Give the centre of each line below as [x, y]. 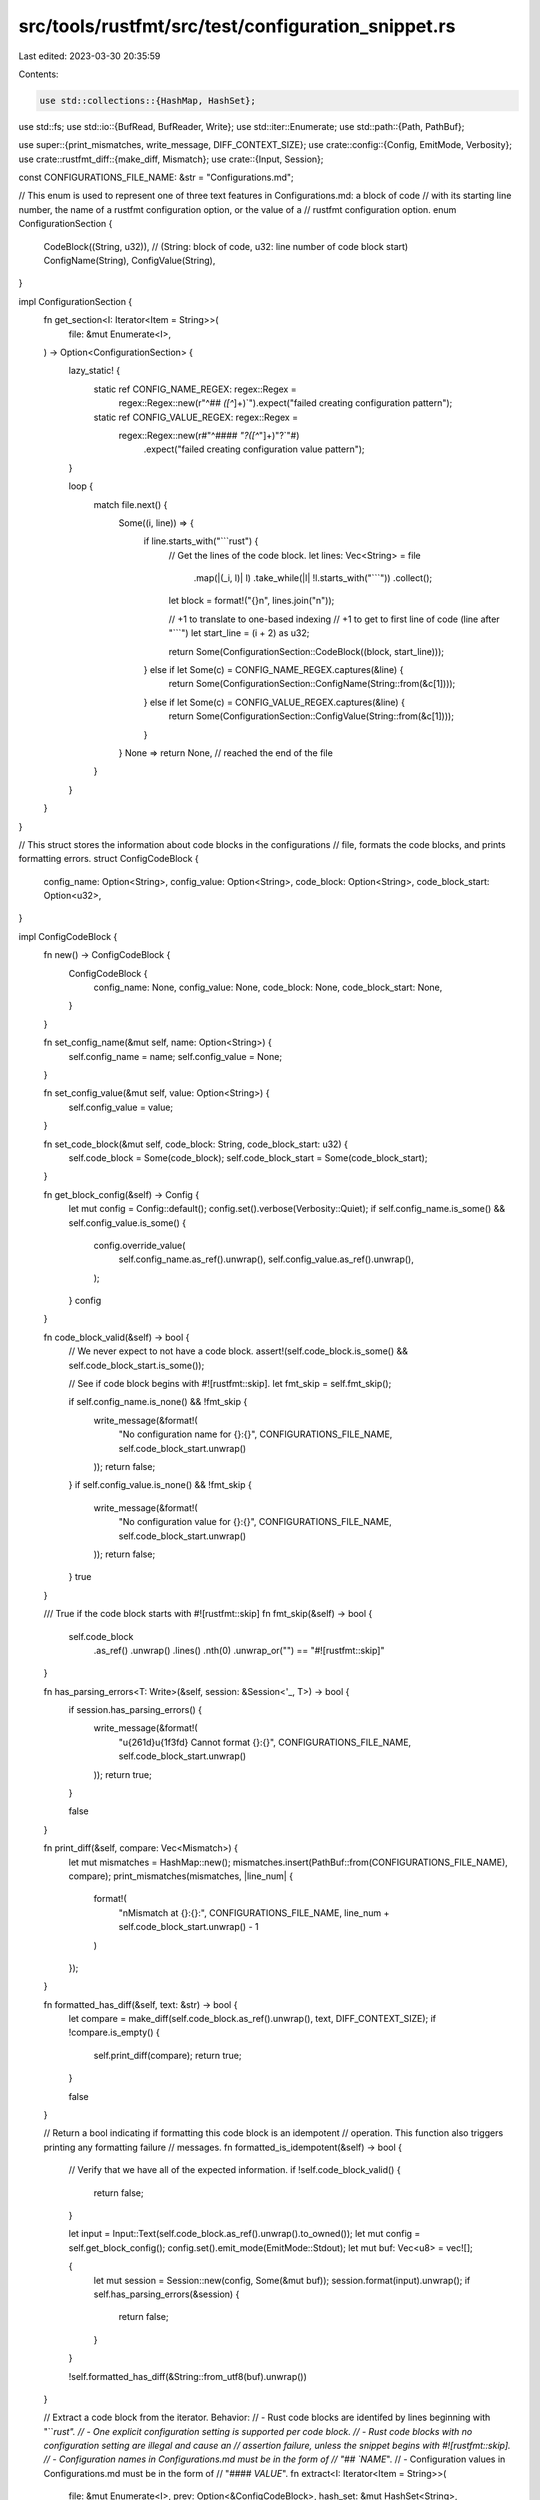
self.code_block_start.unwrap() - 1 [188, 1927]
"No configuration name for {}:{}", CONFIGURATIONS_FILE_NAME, [255, 1434]
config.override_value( [139, 1245]
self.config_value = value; [121, 1107]
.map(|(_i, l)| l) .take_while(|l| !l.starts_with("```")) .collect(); [313, 578]
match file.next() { [130, 504]
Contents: [38, 74]
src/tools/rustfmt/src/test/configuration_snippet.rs [237, 26]
